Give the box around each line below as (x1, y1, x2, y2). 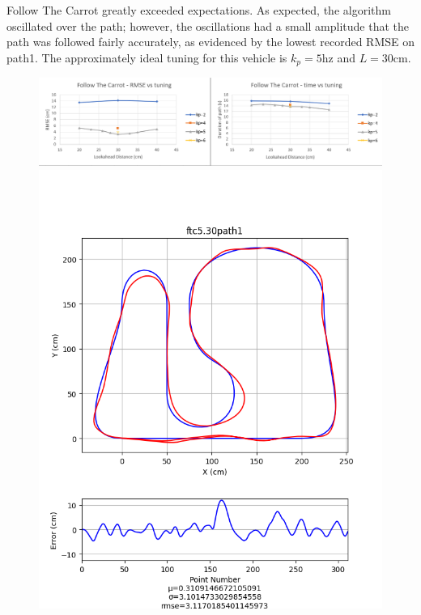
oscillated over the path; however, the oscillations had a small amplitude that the (6, 17, 409, 34)
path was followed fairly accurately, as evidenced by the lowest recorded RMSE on (6, 33, 415, 50)
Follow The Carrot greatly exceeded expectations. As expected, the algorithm (6, 2, 391, 18)
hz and (321, 49, 355, 66)
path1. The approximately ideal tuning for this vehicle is (6, 49, 287, 66)
